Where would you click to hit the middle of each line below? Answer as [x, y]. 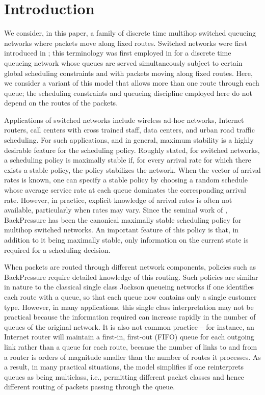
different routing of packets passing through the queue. [90, 387]
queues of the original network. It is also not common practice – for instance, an [129, 326]
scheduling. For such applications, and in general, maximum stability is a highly [129, 140]
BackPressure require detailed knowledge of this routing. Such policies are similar [131, 276]
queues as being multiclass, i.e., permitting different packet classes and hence [124, 376]
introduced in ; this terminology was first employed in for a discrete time [118, 53]
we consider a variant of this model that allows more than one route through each [132, 83]
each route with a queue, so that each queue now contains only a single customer [130, 296]
